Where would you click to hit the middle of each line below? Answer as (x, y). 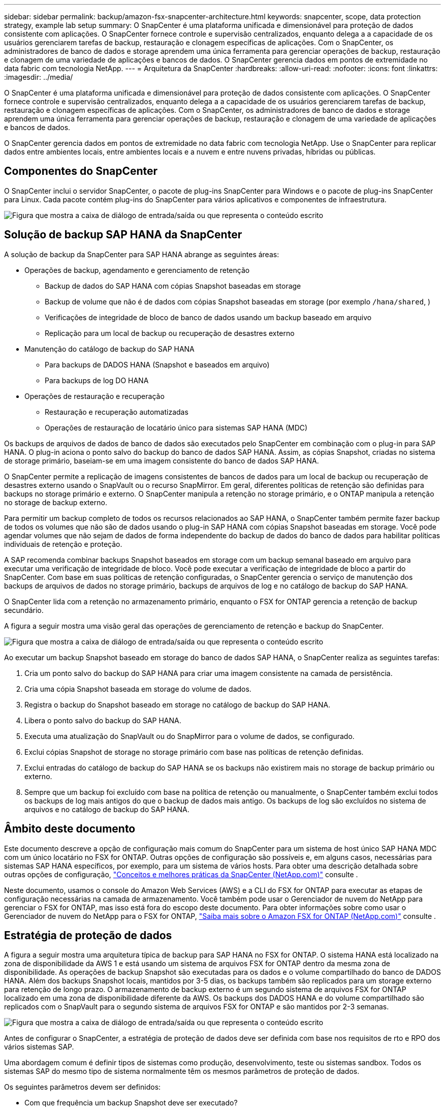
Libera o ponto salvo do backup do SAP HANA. (103, 720)
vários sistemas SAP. (39, 1047)
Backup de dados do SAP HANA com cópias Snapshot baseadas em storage (173, 286)
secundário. (24, 610)
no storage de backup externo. (56, 502)
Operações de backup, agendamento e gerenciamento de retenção (137, 270)
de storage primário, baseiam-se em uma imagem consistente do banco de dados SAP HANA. (162, 460)
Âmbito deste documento (70, 829)
